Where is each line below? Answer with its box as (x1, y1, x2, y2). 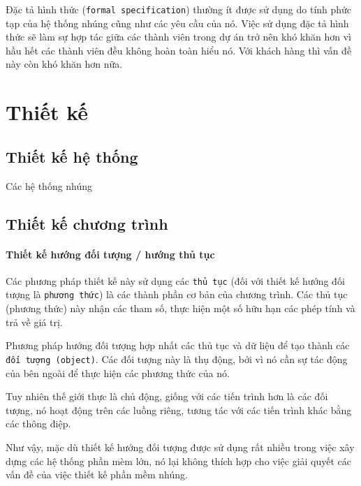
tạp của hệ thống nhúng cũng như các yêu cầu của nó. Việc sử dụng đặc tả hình (6, 15, 349, 30)
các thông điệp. (6, 416, 71, 431)
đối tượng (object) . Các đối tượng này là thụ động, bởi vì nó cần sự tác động (6, 351, 348, 366)
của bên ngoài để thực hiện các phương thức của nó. (6, 365, 230, 380)
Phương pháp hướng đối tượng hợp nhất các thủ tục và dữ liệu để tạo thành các (6, 338, 350, 353)
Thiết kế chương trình (6, 212, 168, 234)
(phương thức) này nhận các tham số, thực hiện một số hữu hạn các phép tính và (6, 301, 355, 316)
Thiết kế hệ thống (6, 145, 138, 167)
